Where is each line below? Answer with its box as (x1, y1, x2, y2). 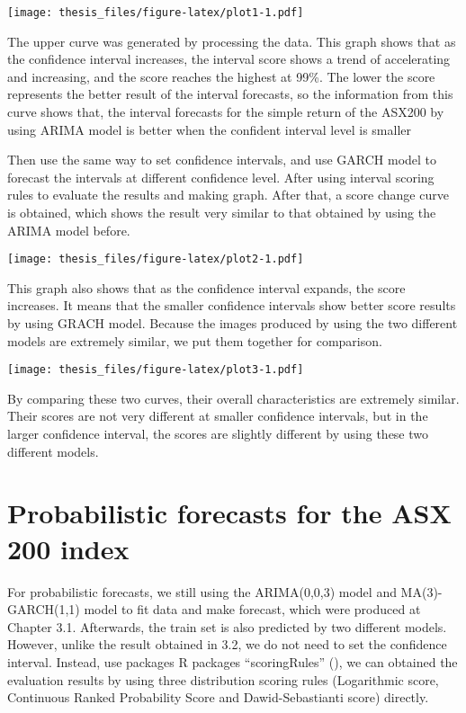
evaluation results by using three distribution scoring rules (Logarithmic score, (7, 670, 439, 689)
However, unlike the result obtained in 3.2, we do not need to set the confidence (7, 635, 447, 654)
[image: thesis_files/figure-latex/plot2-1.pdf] (7, 253, 304, 266)
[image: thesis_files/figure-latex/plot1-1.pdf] (7, 6, 304, 19)
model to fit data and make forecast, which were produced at (84, 600, 421, 619)
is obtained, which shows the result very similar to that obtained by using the (7, 203, 436, 221)
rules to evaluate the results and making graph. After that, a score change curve (7, 185, 449, 204)
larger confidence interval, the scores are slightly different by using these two (7, 424, 429, 443)
